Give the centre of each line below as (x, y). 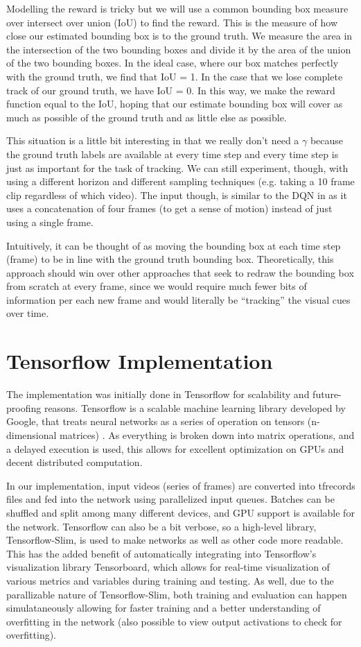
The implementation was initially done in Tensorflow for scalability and (158, 394)
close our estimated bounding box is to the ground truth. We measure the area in (179, 36)
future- (327, 394)
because (327, 140)
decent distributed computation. (74, 462)
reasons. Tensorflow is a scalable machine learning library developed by (195, 407)
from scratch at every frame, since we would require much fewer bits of (157, 286)
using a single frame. (50, 222)
